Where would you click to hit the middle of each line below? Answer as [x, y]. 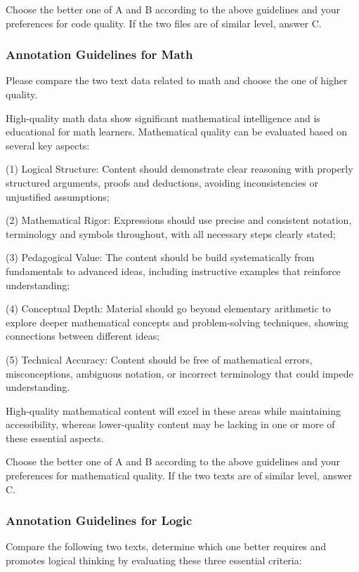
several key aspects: [48, 145]
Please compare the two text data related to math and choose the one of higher [177, 80]
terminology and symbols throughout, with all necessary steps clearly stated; [171, 233]
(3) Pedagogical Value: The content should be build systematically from [160, 257]
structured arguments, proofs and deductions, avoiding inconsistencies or [162, 182]
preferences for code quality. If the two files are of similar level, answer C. [164, 23]
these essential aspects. [55, 438]
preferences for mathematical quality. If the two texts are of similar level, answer [179, 475]
